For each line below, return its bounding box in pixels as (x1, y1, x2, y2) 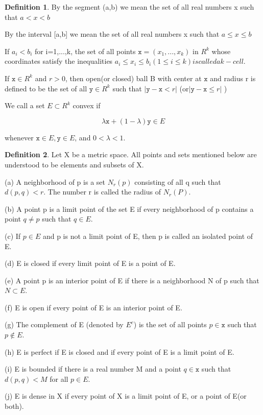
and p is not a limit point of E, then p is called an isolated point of (42, 230, 253, 241)
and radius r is (210, 72, 256, 83)
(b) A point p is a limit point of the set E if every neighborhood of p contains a (5, 203, 254, 214)
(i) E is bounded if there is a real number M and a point (5, 363, 181, 374)
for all (50, 373, 68, 384)
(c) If (5, 230, 21, 241)
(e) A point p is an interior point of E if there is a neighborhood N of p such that (5, 275, 259, 285)
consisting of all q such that (134, 176, 221, 187)
